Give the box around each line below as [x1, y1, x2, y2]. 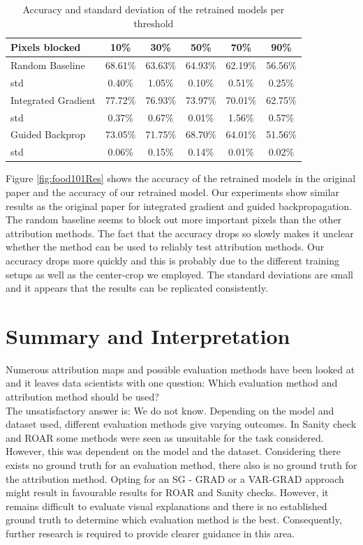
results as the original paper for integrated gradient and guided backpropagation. [6, 198, 353, 213]
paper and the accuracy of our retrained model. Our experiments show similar [6, 184, 340, 199]
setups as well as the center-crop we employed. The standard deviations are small [6, 267, 354, 281]
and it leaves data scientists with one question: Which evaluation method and [6, 375, 338, 390]
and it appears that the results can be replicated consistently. [6, 281, 268, 295]
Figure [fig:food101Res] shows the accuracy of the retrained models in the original [6, 171, 356, 186]
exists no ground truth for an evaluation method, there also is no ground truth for [6, 457, 357, 472]
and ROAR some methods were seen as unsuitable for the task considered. [6, 430, 324, 445]
